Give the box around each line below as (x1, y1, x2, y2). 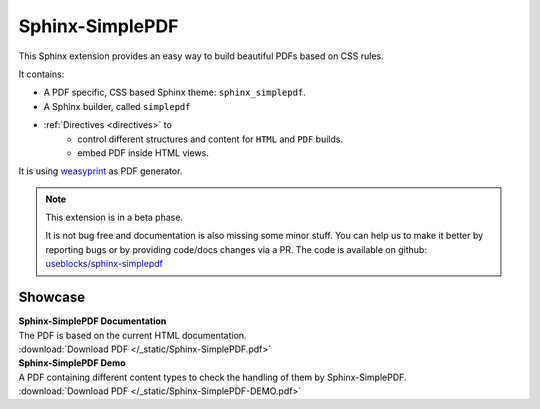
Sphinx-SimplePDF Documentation (18, 315, 167, 327)
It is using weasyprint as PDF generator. (18, 165, 183, 177)
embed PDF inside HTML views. (77, 146, 210, 159)
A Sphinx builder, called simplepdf (43, 100, 191, 112)
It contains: (18, 68, 65, 80)
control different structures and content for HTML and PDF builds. (77, 133, 344, 145)
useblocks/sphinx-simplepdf (45, 258, 164, 270)
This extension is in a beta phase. (45, 211, 184, 224)
